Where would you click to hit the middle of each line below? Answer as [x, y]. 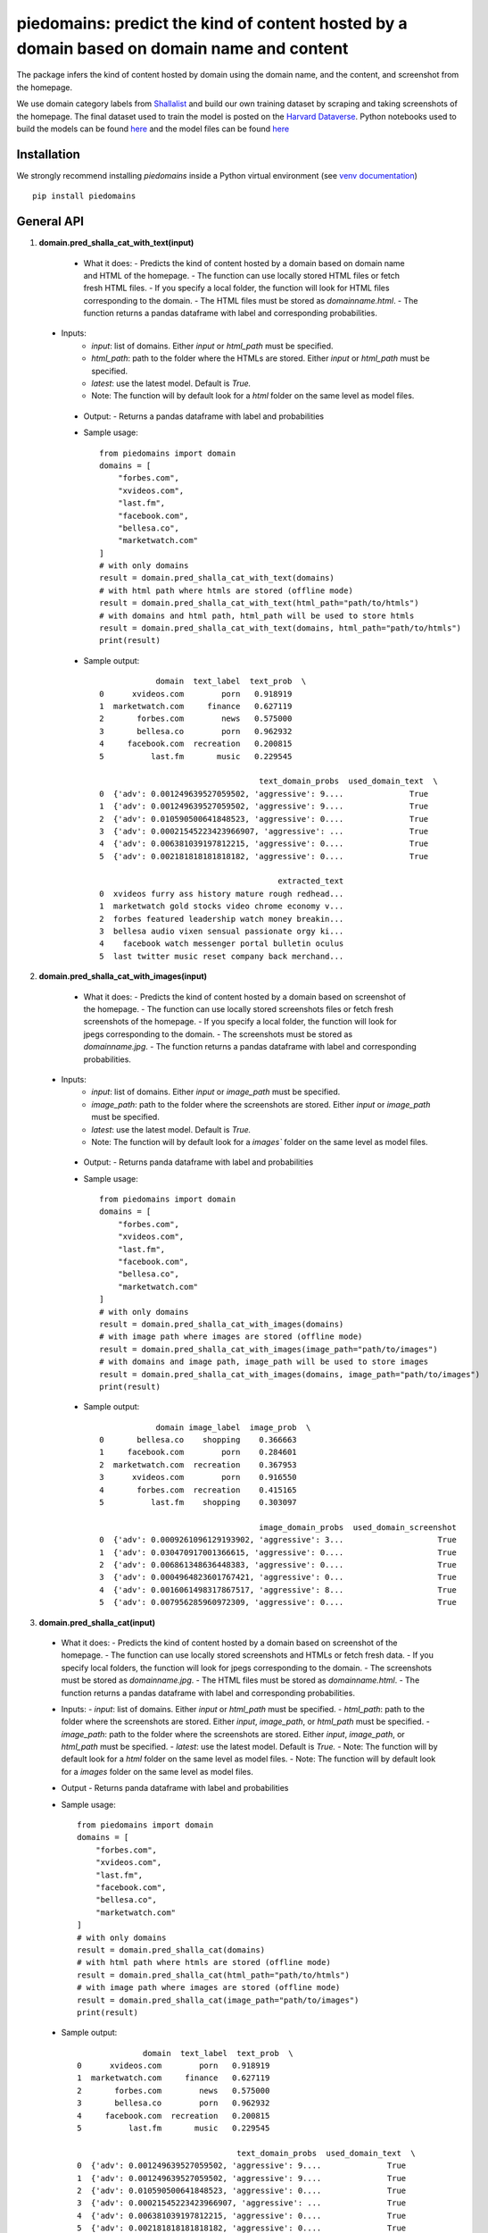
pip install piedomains [84, 196]
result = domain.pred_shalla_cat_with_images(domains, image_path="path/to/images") [290, 1374]
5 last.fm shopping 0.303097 [199, 1502]
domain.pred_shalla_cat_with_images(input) [123, 976]
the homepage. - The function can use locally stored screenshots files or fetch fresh [239, 1008]
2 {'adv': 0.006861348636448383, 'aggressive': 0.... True [278, 1564]
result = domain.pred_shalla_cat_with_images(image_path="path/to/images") [269, 1349]
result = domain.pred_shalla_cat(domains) [171, 1950]
